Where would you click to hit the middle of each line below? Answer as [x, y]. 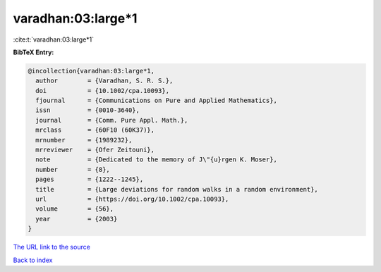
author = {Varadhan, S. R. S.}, [104, 81]
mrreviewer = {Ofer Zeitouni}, [95, 150]
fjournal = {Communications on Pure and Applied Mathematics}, [157, 101]
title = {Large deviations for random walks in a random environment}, [177, 189]
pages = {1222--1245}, [90, 179]
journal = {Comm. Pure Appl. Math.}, [112, 120]
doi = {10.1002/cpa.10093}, [102, 91]
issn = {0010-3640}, [88, 110]
